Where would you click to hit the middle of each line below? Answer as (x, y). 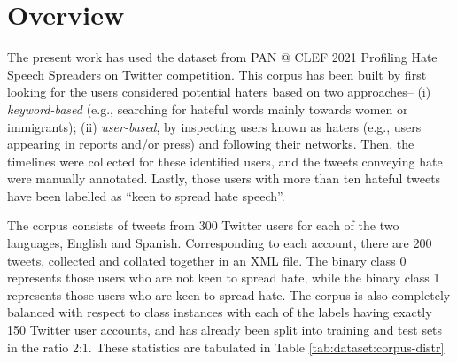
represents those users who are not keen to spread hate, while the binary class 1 (224, 278)
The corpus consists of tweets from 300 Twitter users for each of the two (203, 225)
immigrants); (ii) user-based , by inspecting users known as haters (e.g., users (214, 126)
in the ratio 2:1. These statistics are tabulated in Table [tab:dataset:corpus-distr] (226, 347)
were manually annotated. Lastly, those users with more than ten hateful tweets (224, 178)
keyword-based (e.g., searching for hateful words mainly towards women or (208, 108)
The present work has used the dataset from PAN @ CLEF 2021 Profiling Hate (222, 57)
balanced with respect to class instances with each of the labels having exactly (220, 312)
